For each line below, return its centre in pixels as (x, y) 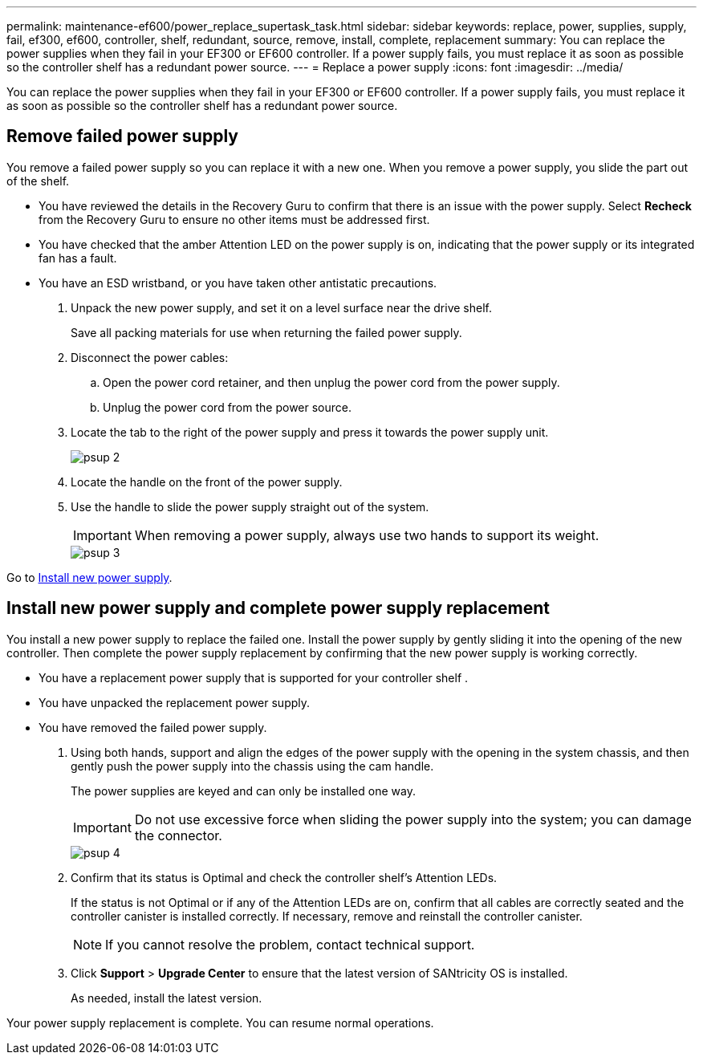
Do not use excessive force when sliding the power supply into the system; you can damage (413, 819)
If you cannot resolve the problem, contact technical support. (290, 944)
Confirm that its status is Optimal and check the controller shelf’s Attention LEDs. (284, 877)
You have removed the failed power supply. (153, 727)
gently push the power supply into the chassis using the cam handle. (252, 766)
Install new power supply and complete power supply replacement (278, 608)
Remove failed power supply (122, 136)
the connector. (178, 835)
